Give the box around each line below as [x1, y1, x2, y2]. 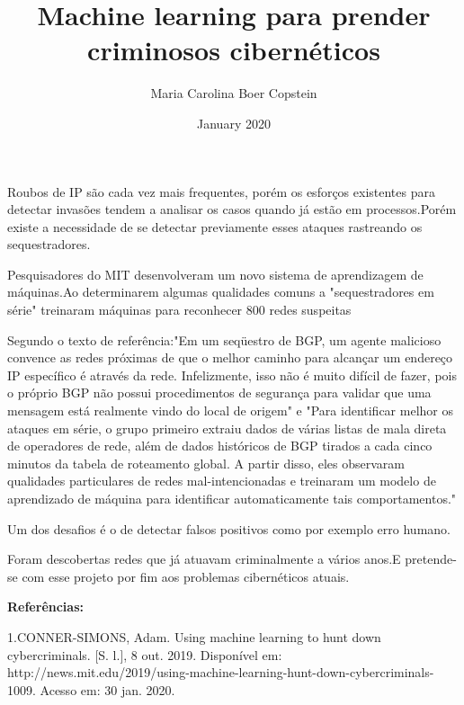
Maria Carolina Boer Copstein [150, 84, 317, 103]
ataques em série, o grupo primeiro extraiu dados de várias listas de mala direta [7, 418, 447, 437]
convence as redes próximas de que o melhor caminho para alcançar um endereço [7, 348, 453, 367]
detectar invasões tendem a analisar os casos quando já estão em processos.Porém [7, 200, 457, 219]
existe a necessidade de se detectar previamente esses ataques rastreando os [7, 217, 423, 236]
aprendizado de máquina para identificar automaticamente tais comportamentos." [7, 489, 457, 507]
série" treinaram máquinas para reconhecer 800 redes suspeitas [7, 300, 352, 319]
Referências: [7, 597, 84, 616]
